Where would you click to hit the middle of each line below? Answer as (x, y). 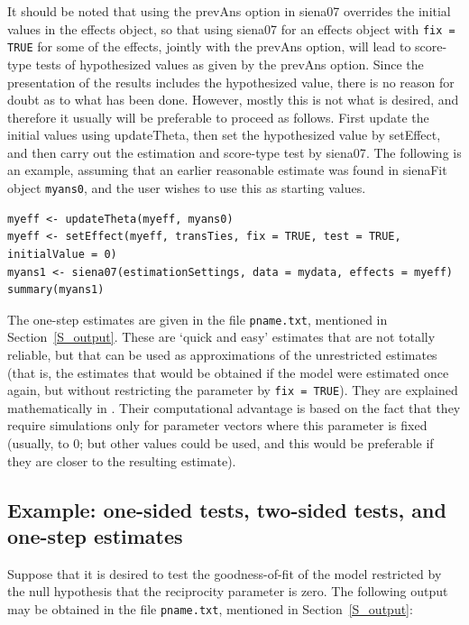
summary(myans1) (56, 290)
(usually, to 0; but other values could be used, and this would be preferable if (221, 442)
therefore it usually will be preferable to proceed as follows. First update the (218, 117)
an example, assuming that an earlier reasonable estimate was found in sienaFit (227, 170)
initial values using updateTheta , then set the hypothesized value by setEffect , (224, 135)
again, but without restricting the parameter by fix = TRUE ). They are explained (233, 390)
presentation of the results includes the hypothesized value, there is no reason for (231, 82)
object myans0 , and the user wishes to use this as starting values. (187, 188)
